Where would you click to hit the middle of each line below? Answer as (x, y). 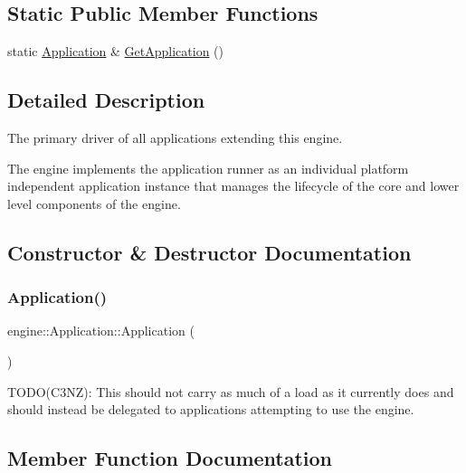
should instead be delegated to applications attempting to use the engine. (211, 409)
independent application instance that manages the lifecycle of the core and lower (233, 186)
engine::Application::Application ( (101, 331)
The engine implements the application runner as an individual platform (208, 168)
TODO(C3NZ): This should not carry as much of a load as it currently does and (231, 391)
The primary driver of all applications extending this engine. (175, 137)
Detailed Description (106, 100)
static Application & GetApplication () (116, 51)
